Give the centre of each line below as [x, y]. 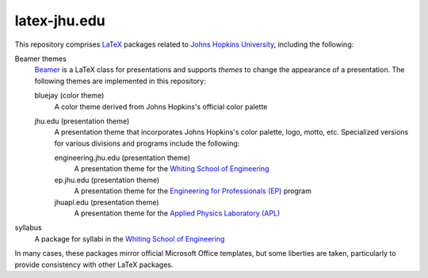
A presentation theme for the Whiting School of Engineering [172, 169]
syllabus [29, 228]
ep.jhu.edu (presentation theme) [107, 180]
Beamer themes [40, 59]
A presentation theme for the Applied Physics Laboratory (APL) [177, 213]
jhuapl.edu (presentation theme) [107, 202]
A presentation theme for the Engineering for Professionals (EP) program [193, 191]
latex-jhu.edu [60, 21]
